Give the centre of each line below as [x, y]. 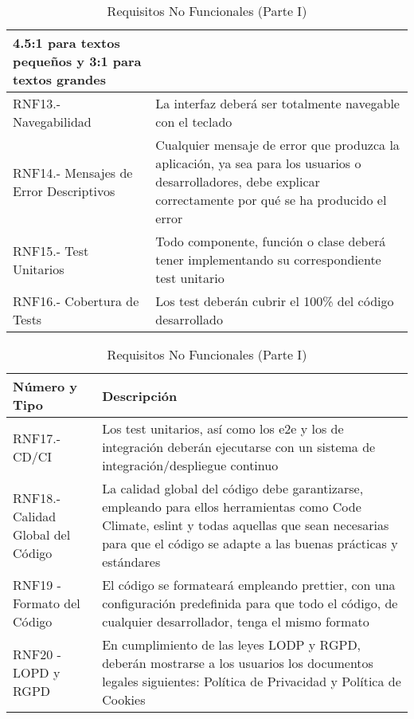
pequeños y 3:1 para [77, 61]
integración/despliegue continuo [190, 465]
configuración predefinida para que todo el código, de [250, 603]
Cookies [124, 699]
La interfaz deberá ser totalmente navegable [277, 103]
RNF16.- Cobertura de [76, 301]
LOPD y [37, 672]
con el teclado [194, 122]
